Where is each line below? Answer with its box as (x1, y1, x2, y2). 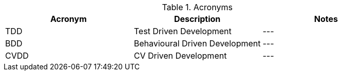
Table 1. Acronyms (162, 2, 233, 12)
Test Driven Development (134, 26, 232, 36)
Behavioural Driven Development (134, 38, 261, 48)
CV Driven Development (134, 51, 227, 61)
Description (174, 14, 221, 24)
